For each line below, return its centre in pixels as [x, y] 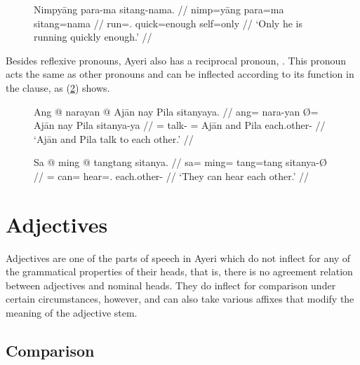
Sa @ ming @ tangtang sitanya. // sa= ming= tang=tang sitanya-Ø [180, 162]
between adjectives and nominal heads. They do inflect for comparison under [171, 285]
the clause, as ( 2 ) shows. [58, 87]
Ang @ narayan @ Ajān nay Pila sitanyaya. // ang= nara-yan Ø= [176, 111]
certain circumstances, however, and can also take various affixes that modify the [180, 299]
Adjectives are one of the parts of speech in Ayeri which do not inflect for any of [178, 257]
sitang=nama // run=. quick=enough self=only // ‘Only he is [168, 23]
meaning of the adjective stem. [72, 313]
